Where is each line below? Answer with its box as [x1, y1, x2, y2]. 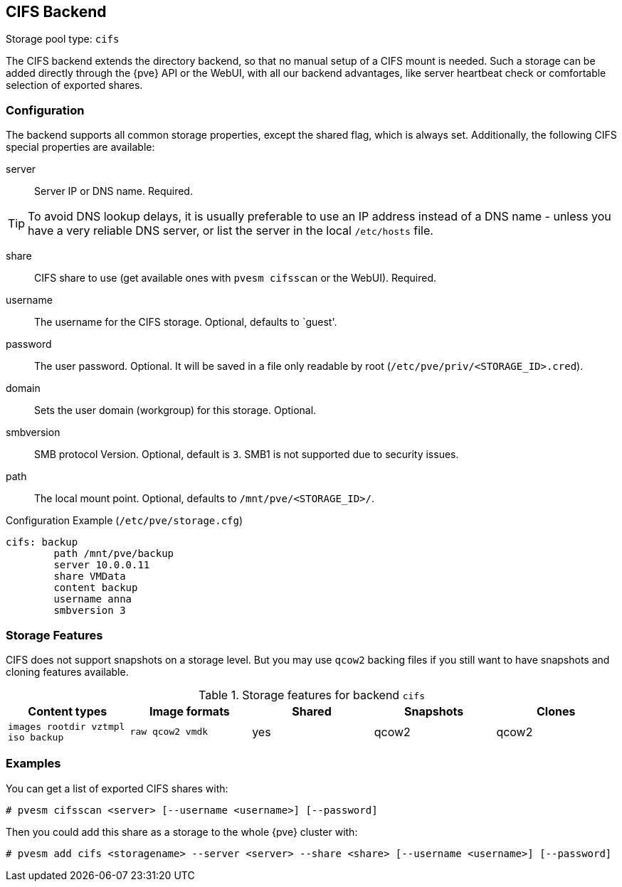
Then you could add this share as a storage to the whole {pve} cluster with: [6, 825, 358, 838]
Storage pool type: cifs [6, 33, 120, 46]
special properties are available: [6, 141, 155, 154]
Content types [28, 703, 107, 718]
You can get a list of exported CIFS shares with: [6, 782, 228, 795]
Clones [536, 703, 576, 718]
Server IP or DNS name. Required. [34, 185, 193, 198]
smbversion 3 [53, 605, 126, 617]
